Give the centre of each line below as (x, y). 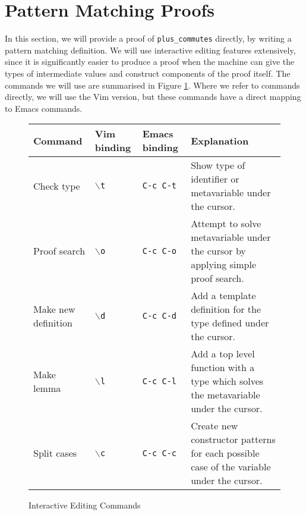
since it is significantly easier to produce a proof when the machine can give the (150, 62)
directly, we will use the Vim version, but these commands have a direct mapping (153, 97)
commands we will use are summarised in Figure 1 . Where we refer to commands (152, 85)
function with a (223, 368)
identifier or (215, 179)
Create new (214, 426)
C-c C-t (160, 186)
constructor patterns (233, 439)
